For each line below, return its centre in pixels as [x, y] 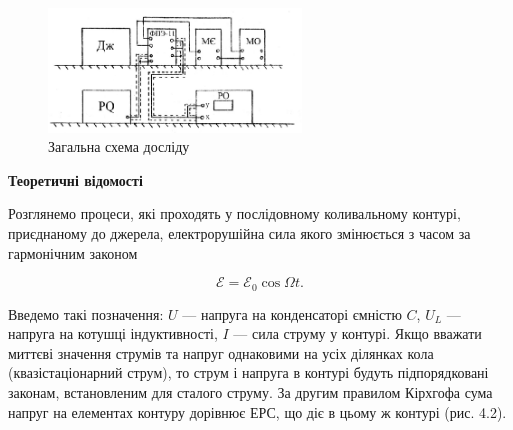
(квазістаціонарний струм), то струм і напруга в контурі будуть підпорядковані [248, 372]
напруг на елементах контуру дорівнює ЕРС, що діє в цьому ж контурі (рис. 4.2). [257, 411]
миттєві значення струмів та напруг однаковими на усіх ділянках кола [221, 352]
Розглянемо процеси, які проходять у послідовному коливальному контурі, [234, 213]
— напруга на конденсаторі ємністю [292, 313]
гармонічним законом [73, 252]
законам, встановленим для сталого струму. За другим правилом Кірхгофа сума [250, 392]
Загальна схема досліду [119, 146]
